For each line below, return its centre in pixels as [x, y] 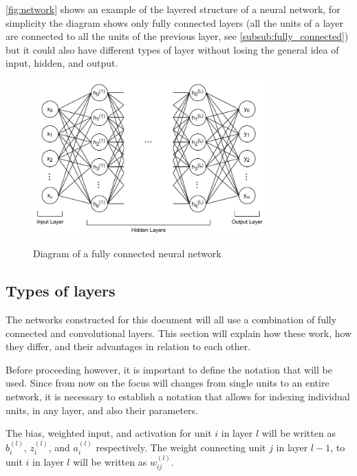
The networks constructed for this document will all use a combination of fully [171, 320]
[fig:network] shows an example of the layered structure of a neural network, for [173, 9]
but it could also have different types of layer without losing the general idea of [172, 49]
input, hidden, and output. [62, 63]
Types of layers [61, 291]
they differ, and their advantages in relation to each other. [128, 346]
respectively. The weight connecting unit [181, 447]
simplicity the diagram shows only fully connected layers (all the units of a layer [174, 22]
